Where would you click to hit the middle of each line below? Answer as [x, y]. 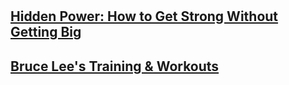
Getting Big [46, 32]
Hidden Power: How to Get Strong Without [144, 16]
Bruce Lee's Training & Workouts [115, 66]
